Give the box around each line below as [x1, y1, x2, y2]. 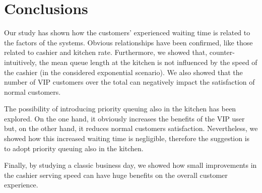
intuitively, [4, 56, 37, 67]
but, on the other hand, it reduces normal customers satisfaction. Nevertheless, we [4, 123, 258, 134]
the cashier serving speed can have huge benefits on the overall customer [4, 169, 228, 180]
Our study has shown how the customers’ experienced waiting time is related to [4, 27, 250, 38]
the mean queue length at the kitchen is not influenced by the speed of [39, 56, 257, 67]
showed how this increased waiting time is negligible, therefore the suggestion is [4, 133, 250, 144]
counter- [209, 47, 235, 57]
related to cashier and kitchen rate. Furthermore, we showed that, [4, 47, 208, 57]
